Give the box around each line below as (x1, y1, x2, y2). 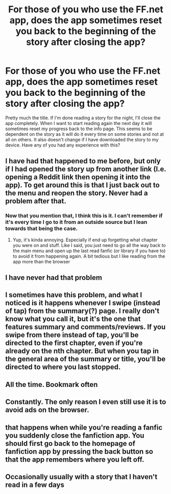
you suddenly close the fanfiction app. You (5, 431, 144, 440)
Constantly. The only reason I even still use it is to (5, 398, 166, 406)
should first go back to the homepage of (5, 439, 136, 448)
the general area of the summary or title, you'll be (5, 355, 166, 363)
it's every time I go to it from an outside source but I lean (5, 219, 148, 226)
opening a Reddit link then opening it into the (5, 173, 151, 181)
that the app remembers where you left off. (5, 455, 144, 464)
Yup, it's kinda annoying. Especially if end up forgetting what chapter (12, 237, 158, 243)
